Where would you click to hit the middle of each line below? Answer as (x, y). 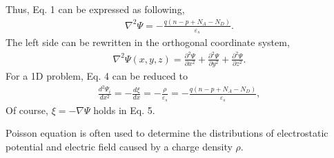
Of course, (27, 110)
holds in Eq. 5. (124, 110)
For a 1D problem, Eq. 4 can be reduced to (97, 76)
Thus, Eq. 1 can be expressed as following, (95, 9)
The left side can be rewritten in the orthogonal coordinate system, (148, 42)
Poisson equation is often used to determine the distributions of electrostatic (167, 133)
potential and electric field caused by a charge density (119, 146)
